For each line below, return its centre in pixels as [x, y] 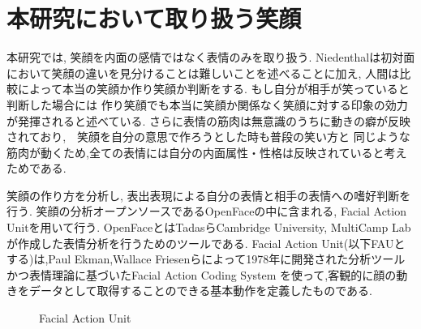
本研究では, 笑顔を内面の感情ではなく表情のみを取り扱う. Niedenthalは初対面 [211, 57]
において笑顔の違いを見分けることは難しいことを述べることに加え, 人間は [203, 73]
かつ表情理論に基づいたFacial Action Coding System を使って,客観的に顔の [202, 274]
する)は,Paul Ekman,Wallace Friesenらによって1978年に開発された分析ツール [206, 259]
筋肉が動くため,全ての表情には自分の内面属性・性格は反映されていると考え [207, 152]
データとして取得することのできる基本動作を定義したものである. [200, 291]
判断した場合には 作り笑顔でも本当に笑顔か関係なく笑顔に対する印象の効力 [207, 104]
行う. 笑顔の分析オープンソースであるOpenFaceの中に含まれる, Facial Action [206, 211]
